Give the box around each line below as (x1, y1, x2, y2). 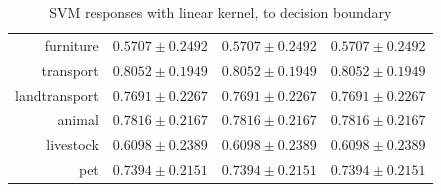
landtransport (15, 84, 99, 105)
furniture (44, 34, 99, 55)
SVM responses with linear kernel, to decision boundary (49, 2, 392, 22)
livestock (46, 134, 99, 155)
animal (57, 109, 99, 130)
